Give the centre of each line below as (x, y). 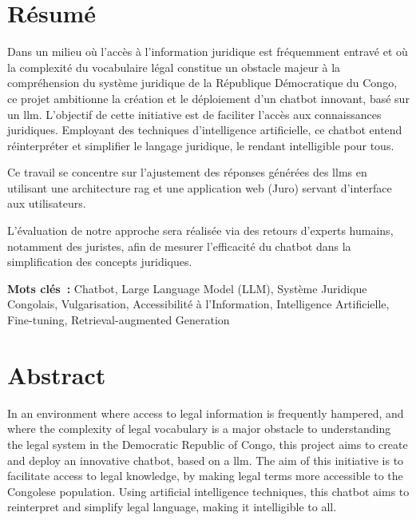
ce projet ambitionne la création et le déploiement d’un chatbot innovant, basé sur (208, 98)
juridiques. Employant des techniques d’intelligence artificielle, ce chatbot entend (205, 130)
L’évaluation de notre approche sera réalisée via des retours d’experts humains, (200, 230)
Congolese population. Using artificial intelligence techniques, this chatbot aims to (208, 491)
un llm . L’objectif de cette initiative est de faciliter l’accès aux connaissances (194, 114)
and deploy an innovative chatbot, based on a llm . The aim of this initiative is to (206, 460)
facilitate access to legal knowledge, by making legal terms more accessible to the (205, 476)
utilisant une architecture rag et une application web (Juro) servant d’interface (200, 187)
